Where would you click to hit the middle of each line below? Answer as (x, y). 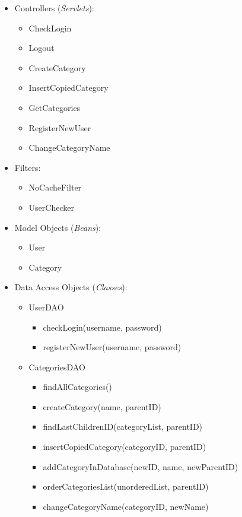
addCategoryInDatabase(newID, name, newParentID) (141, 466)
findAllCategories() (77, 387)
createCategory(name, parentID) (102, 406)
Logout (42, 48)
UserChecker (51, 207)
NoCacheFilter (55, 187)
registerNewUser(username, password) (112, 347)
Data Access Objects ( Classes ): (71, 287)
